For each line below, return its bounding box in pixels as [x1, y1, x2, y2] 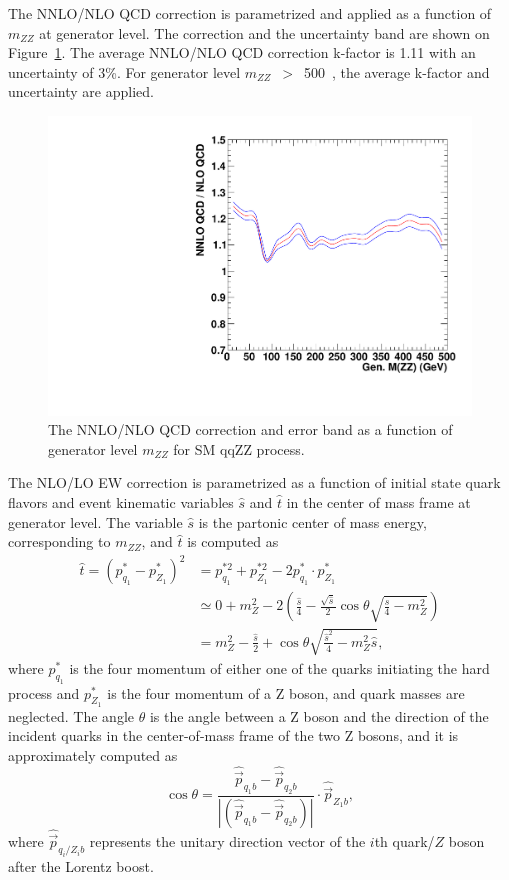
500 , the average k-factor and [303, 61, 490, 82]
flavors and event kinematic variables [8, 492, 234, 512]
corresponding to [8, 531, 111, 552]
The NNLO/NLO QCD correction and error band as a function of [48, 419, 453, 440]
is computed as [187, 531, 279, 552]
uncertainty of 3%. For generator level [8, 61, 241, 82]
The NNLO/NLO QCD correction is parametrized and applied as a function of [8, 3, 492, 23]
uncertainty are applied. [8, 81, 154, 102]
